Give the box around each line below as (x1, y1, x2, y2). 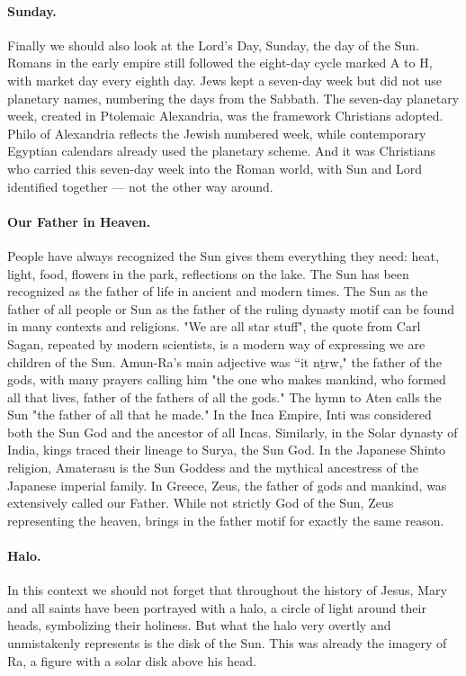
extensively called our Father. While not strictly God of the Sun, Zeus (7, 493, 394, 512)
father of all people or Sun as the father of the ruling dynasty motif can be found (7, 299, 454, 318)
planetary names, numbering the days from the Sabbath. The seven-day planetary (7, 88, 460, 107)
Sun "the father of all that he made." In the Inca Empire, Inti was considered (7, 405, 432, 424)
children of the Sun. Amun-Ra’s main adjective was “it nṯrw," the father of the (7, 352, 442, 371)
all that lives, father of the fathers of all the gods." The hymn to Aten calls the (7, 387, 442, 406)
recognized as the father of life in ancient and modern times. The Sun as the (7, 282, 428, 301)
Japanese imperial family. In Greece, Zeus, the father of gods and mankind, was (7, 475, 447, 494)
